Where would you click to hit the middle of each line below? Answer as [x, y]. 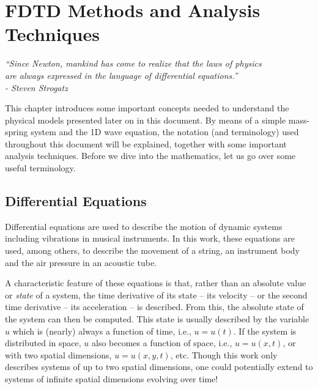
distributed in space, [43, 343]
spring [17, 132]
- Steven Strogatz [36, 87]
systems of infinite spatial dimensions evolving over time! [112, 378]
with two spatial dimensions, [58, 354]
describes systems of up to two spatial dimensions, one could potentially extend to [159, 367]
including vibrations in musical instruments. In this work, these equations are [150, 238]
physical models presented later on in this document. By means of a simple [146, 120]
